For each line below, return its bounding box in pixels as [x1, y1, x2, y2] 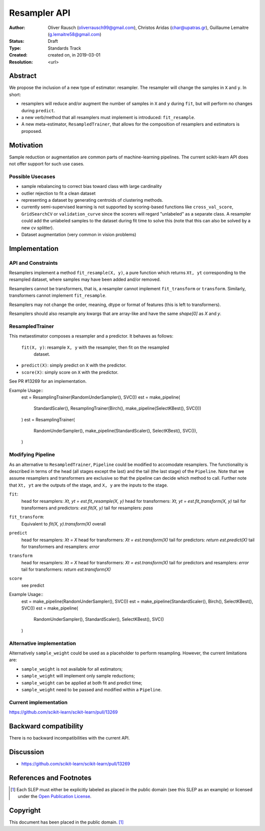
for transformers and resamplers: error [21, 544, 100, 550]
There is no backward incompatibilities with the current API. [9, 735, 130, 740]
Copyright [9, 806, 41, 814]
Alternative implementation [9, 640, 76, 646]
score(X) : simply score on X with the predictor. [21, 369, 119, 375]
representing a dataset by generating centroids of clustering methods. [21, 197, 163, 203]
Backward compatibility [9, 722, 83, 730]
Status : [9, 38, 25, 44]
